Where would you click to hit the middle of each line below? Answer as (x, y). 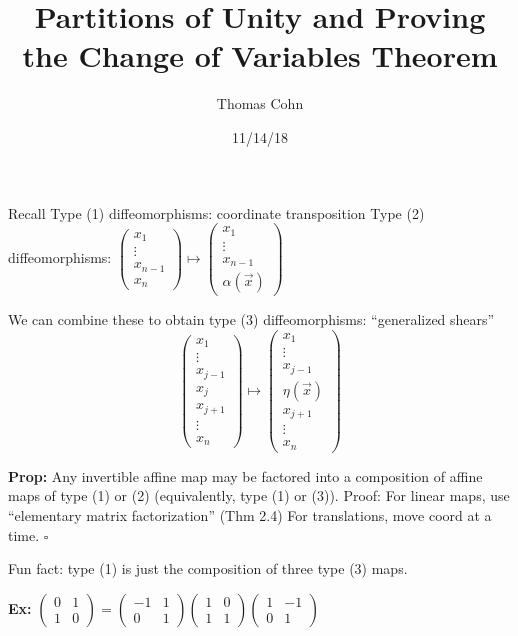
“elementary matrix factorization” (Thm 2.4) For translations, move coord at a (250, 515)
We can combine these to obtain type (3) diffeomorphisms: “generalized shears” (251, 319)
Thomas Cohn (260, 103)
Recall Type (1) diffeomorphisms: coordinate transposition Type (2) (216, 212)
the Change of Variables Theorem (260, 55)
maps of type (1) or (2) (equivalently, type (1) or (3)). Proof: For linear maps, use (259, 495)
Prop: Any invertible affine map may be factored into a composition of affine (245, 475)
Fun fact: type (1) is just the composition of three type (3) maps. (208, 568)
